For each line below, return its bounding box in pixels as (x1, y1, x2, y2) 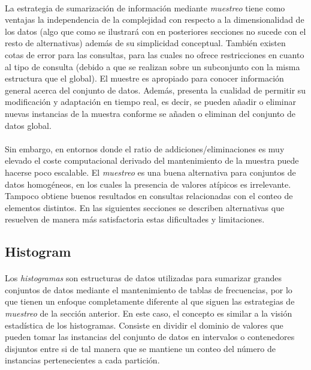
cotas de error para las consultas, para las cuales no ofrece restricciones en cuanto (5, 48, 304, 61)
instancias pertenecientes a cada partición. (5, 354, 160, 366)
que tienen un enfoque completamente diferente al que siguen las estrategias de (5, 295, 295, 308)
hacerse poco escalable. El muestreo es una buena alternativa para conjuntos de (5, 166, 296, 178)
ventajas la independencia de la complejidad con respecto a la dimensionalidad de (5, 13, 304, 26)
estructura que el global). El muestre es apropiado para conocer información (5, 72, 284, 85)
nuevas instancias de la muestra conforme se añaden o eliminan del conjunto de (5, 107, 295, 119)
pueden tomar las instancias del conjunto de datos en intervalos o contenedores (5, 330, 295, 343)
